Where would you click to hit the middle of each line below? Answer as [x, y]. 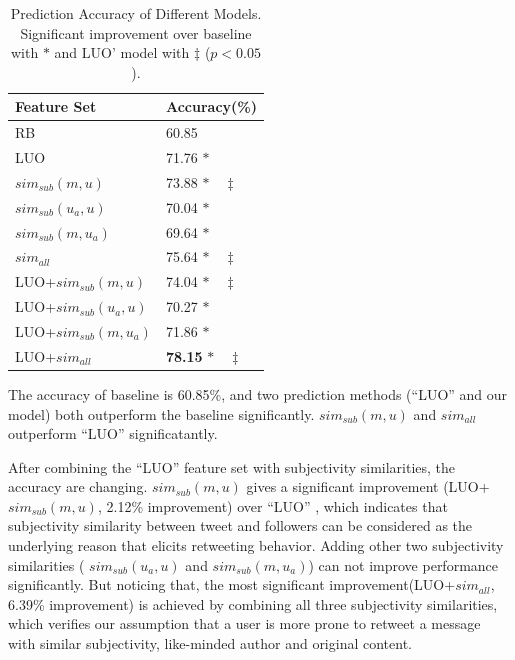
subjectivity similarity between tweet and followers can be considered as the [240, 525]
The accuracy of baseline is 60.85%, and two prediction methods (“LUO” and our [258, 393]
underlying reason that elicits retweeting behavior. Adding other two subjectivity [256, 545]
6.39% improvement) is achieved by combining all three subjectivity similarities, [253, 603]
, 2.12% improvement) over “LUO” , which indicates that [272, 505]
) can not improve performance [403, 564]
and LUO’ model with [122, 52]
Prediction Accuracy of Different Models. [136, 13]
